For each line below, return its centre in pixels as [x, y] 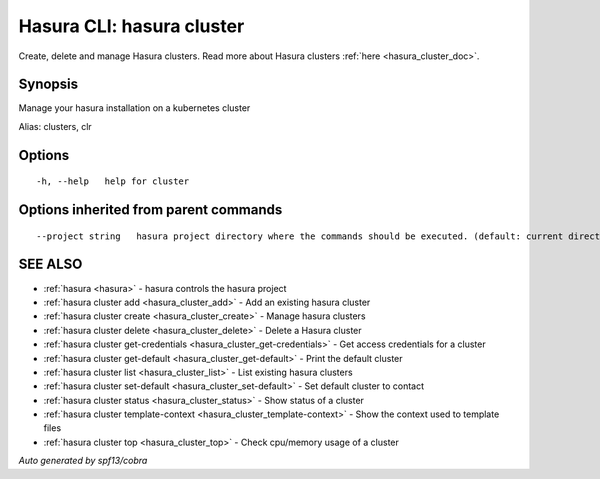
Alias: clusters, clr [55, 126]
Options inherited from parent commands [150, 210]
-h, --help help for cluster [113, 181]
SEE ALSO [50, 264]
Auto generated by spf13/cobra [83, 461]
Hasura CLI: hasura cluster [131, 26]
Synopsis [48, 84]
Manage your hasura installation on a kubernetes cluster [134, 108]
